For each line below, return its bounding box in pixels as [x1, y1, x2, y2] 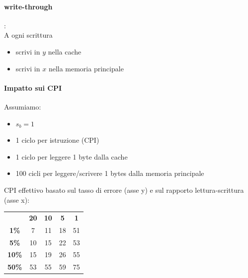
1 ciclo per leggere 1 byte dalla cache [15, 151, 128, 162]
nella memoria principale [48, 63, 124, 73]
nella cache [48, 46, 82, 56]
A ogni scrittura [4, 30, 53, 40]
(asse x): [4, 194, 30, 205]
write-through [4, 1, 53, 11]
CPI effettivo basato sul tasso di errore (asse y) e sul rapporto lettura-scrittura [4, 184, 244, 195]
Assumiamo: [4, 101, 41, 111]
